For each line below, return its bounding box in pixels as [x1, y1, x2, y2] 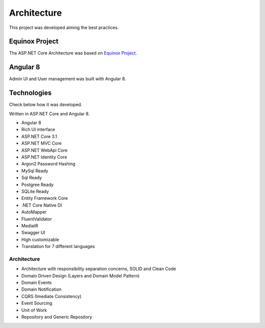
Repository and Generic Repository [21, 314, 93, 320]
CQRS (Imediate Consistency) [21, 293, 82, 299]
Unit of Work [21, 307, 47, 313]
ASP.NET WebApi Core [21, 147, 68, 153]
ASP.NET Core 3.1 [21, 133, 57, 139]
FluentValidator [21, 216, 52, 222]
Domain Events [21, 280, 52, 285]
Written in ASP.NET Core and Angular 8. [9, 110, 90, 116]
